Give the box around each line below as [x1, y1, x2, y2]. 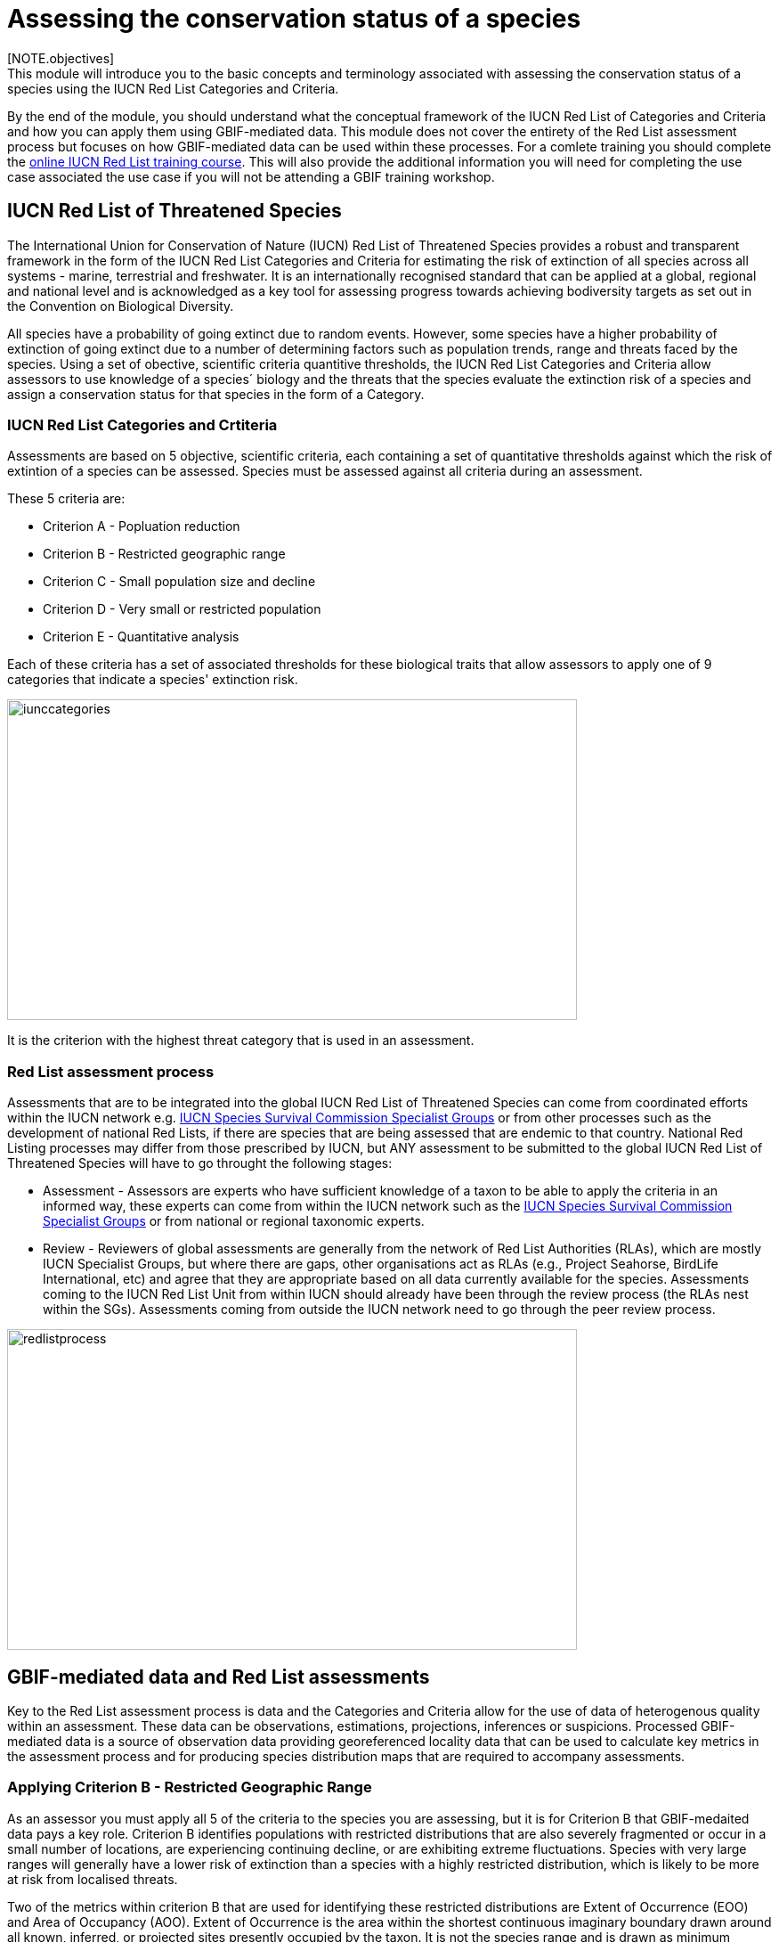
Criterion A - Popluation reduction [43, 518, 240, 534]
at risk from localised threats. [7, 1871, 178, 1887]
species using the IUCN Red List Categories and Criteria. [7, 80, 339, 96]
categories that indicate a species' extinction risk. [7, 672, 298, 688]
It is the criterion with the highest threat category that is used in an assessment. [7, 1032, 475, 1049]
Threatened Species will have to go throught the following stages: [7, 1155, 393, 1171]
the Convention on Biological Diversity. [7, 298, 234, 314]
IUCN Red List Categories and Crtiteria [7, 415, 278, 434]
